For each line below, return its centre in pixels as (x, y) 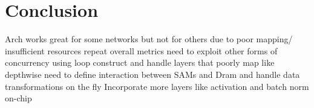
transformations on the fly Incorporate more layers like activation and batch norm (157, 86)
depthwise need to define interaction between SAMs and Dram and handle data (152, 74)
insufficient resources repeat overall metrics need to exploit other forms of (141, 50)
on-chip (18, 98)
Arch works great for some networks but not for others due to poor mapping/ (149, 39)
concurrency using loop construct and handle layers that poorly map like (140, 62)
